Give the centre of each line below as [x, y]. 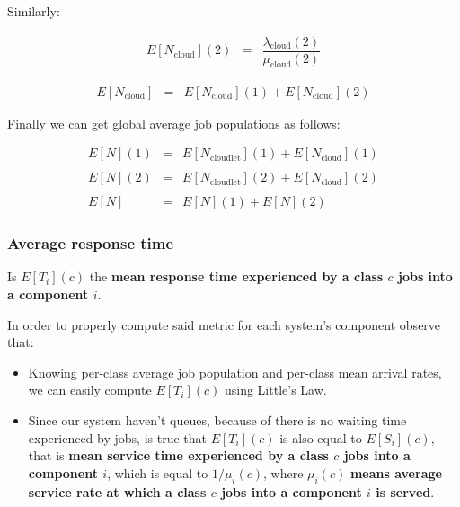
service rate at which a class [117, 491]
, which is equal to [158, 472]
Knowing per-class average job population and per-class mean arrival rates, [235, 372]
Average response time [91, 243]
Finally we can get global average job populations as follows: [174, 123]
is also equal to [321, 437]
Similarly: [34, 11]
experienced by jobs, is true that [117, 437]
